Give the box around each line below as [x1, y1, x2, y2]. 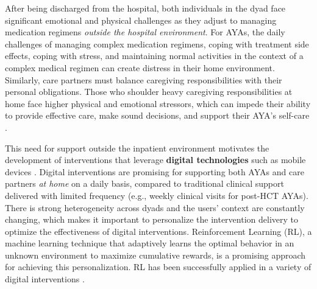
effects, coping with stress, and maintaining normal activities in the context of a [5, 49, 304, 62]
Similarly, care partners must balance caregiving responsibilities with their [5, 73, 282, 86]
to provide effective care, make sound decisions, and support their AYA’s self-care [5, 109, 310, 122]
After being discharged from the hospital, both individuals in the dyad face [5, 2, 286, 14]
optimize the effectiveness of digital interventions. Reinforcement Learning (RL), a [5, 225, 312, 237]
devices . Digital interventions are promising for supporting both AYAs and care [5, 165, 304, 178]
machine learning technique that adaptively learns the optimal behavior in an [5, 237, 294, 249]
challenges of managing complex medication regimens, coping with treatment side [5, 37, 309, 50]
